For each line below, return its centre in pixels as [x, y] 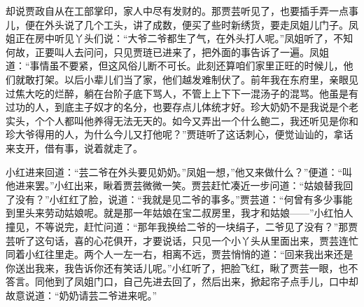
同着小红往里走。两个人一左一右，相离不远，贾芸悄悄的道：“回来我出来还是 [180, 254]
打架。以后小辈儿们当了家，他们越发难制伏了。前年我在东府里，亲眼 [191, 79]
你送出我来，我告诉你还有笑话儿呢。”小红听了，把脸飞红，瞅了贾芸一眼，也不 [182, 267]
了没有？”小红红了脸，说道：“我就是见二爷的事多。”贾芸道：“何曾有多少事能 [179, 199]
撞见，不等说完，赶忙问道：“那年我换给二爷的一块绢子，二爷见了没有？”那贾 [182, 226]
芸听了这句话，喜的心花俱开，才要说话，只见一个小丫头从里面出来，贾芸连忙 [182, 240]
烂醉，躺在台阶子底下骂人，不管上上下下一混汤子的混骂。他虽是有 [206, 93]
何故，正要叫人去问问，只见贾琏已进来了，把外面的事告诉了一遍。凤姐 [167, 52]
